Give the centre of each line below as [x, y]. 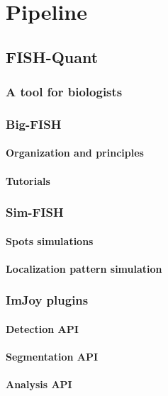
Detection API [42, 328]
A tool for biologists [64, 92]
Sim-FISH [35, 212]
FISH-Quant [52, 56]
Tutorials [28, 180]
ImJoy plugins [47, 300]
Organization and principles [75, 153]
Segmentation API [52, 357]
